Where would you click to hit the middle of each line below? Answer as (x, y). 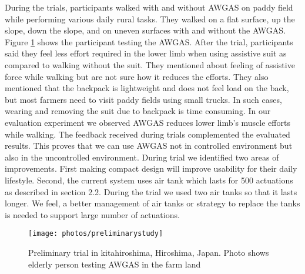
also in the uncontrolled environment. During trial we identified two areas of (142, 157)
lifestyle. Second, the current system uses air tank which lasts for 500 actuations (149, 180)
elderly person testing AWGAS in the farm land (115, 264)
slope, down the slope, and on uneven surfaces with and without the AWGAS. (145, 30)
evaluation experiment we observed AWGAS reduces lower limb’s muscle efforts (148, 122)
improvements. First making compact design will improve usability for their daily (151, 168)
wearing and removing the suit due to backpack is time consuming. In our (138, 111)
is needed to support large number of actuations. (92, 214)
